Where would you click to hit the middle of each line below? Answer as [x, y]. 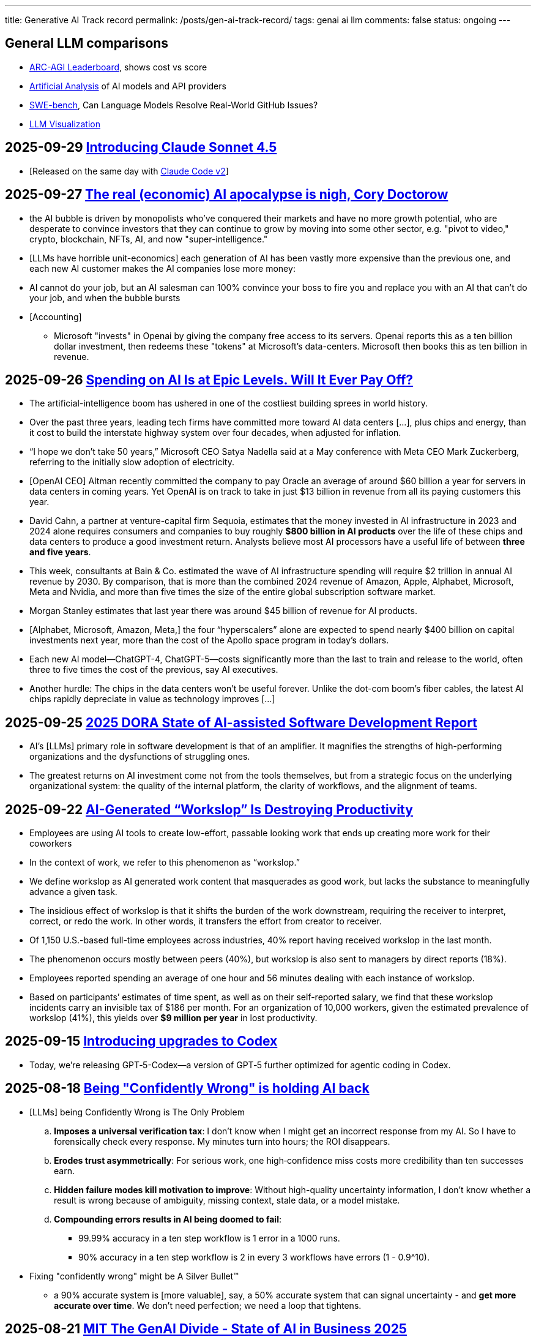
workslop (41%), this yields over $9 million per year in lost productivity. [173, 1018]
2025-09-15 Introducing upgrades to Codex [141, 1041]
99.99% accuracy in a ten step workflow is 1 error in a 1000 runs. [209, 1238]
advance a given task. [73, 892]
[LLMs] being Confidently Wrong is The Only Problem [137, 1112]
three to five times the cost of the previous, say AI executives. [154, 670]
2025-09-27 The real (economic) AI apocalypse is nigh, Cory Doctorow [227, 195]
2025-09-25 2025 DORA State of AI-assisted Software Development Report [241, 722]
